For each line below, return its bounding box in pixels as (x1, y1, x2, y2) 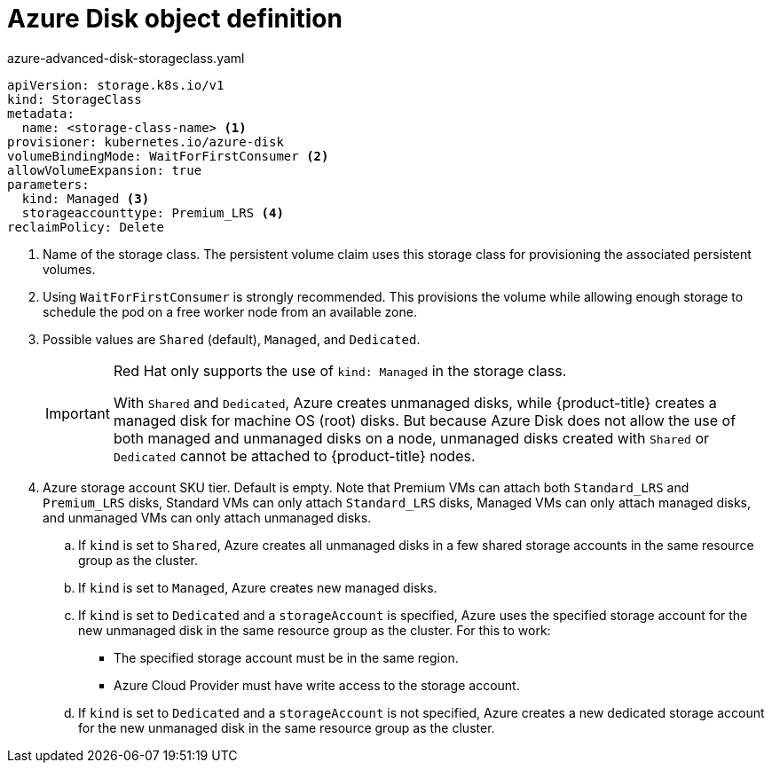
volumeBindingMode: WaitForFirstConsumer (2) (7, 148, 329, 163)
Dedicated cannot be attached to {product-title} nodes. (113, 446, 476, 465)
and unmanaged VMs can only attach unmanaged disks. (43, 509, 372, 525)
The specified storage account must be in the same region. (114, 649, 459, 665)
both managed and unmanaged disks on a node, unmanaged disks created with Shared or (113, 428, 710, 447)
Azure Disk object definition (7, 4, 343, 34)
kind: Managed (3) (21, 191, 150, 206)
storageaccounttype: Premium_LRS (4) (21, 205, 284, 220)
